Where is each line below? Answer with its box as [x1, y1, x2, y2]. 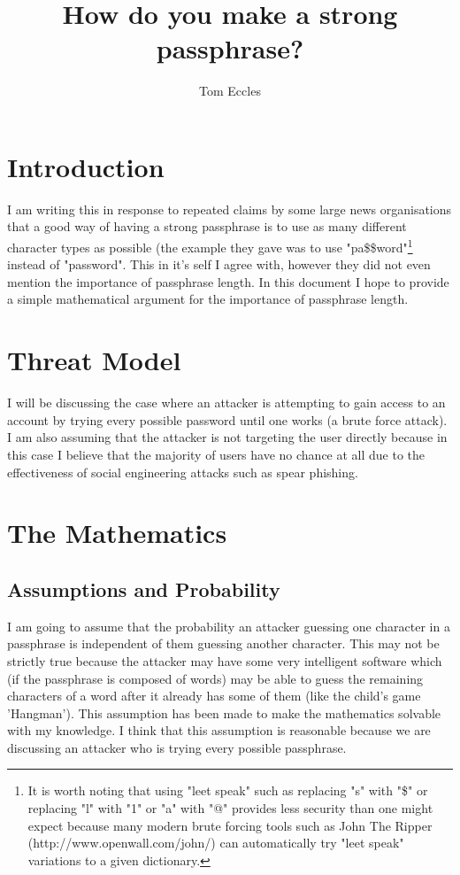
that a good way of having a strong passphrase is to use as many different [7, 217, 407, 236]
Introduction [7, 148, 165, 184]
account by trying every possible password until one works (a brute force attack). [7, 410, 448, 429]
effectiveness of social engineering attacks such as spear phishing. [7, 462, 358, 481]
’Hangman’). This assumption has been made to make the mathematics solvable [7, 703, 441, 722]
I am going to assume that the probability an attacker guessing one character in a [7, 616, 450, 635]
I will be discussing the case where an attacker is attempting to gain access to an [7, 393, 446, 412]
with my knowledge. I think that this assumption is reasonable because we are [7, 721, 431, 739]
